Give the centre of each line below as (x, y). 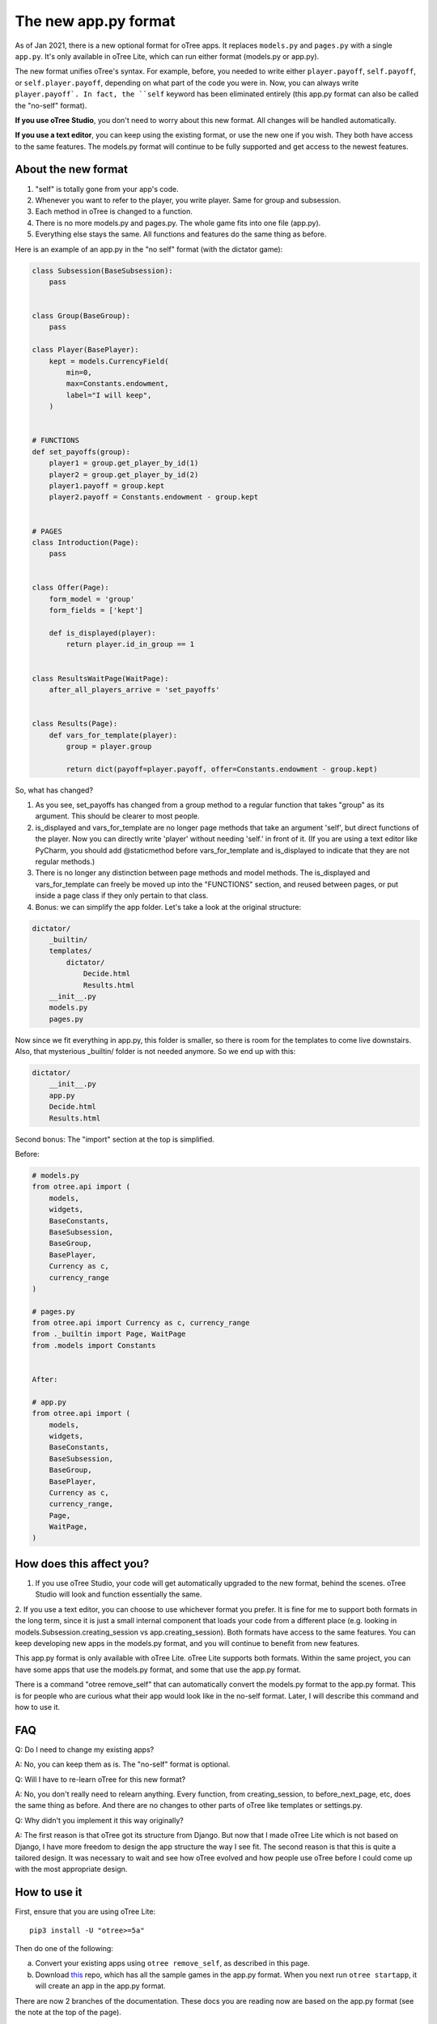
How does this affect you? (82, 1564)
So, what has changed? (54, 790)
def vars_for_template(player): (113, 735)
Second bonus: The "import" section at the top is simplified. (115, 1139)
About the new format (72, 170)
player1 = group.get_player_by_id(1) (124, 463)
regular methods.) (65, 861)
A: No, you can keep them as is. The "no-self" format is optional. (123, 1764)
